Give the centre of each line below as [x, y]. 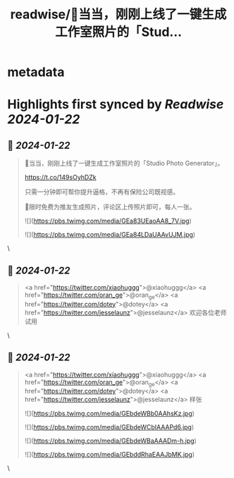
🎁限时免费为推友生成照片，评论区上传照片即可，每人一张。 [110, 207]
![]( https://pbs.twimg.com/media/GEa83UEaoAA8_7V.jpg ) [108, 221]
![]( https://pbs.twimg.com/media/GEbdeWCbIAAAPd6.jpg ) [109, 427]
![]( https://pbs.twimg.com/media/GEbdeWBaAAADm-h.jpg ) [111, 441]
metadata [36, 72]
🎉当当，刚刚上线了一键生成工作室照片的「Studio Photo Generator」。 [124, 164]
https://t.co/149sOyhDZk [60, 178]
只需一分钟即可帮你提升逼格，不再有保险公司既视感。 [102, 192]
